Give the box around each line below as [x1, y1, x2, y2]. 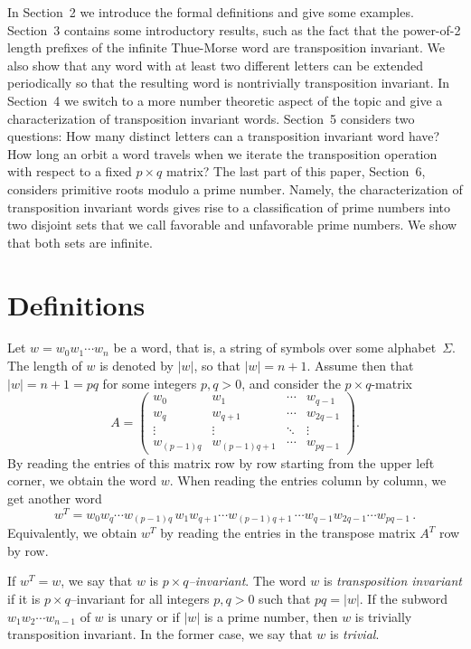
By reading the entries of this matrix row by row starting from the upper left [7, 453, 435, 472]
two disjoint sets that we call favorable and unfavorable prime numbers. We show [7, 215, 457, 234]
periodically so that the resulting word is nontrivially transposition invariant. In [7, 73, 450, 92]
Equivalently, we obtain [7, 523, 137, 542]
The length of [7, 356, 82, 375]
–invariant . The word [188, 571, 306, 590]
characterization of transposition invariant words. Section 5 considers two [7, 108, 415, 127]
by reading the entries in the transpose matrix [160, 523, 416, 542]
